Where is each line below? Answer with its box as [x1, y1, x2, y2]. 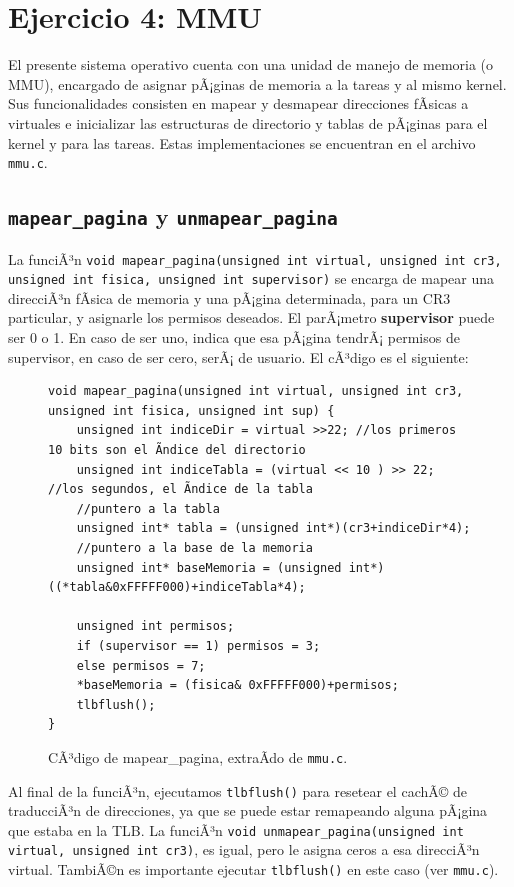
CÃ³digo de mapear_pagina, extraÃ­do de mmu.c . [48, 746, 348, 767]
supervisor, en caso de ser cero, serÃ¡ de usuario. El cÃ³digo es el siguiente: [8, 346, 469, 367]
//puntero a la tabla [76, 501, 220, 516]
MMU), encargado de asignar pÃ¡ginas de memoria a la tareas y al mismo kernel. [8, 73, 507, 94]
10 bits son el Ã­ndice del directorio [48, 443, 306, 457]
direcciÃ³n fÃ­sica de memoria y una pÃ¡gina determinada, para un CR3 [8, 287, 451, 308]
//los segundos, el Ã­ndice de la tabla [48, 482, 313, 497]
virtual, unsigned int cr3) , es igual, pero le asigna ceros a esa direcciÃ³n [8, 839, 480, 860]
